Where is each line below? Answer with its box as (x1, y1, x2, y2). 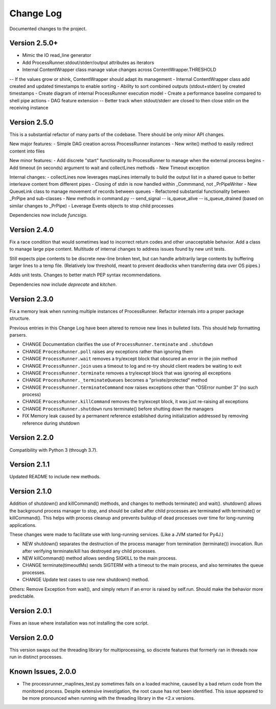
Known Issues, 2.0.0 (9, 668, 77, 676)
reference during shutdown (22, 420, 80, 426)
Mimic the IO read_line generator (22, 52, 91, 58)
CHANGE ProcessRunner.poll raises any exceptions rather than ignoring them (22, 348, 194, 354)
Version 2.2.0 (9, 433, 54, 442)
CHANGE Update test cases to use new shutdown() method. (22, 577, 149, 583)
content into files (9, 148, 45, 154)
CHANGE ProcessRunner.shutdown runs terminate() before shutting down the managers (22, 406, 214, 412)
